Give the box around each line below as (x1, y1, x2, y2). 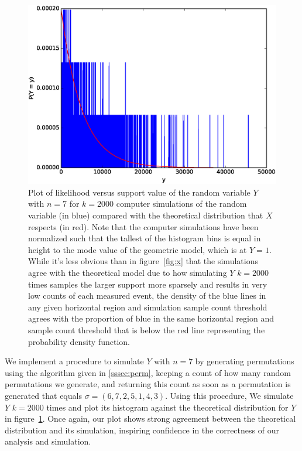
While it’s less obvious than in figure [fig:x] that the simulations (28, 255, 258, 267)
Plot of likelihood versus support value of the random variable (28, 186, 250, 198)
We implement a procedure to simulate (5, 355, 144, 367)
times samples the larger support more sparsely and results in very (28, 278, 267, 290)
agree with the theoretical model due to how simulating (28, 266, 227, 279)
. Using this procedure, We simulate (165, 389, 294, 401)
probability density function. (28, 335, 131, 347)
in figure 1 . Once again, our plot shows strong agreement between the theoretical (5, 412, 296, 425)
